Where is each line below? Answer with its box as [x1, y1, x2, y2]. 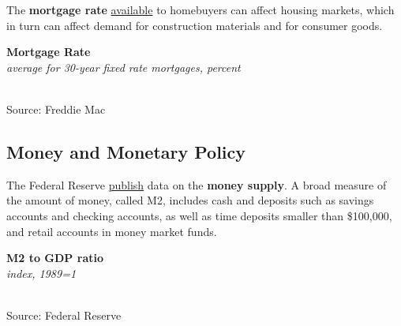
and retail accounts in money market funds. [6, 223, 217, 239]
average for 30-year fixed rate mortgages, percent [6, 58, 241, 75]
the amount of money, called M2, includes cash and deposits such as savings [6, 192, 374, 208]
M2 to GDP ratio [6, 249, 103, 266]
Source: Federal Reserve [6, 306, 122, 323]
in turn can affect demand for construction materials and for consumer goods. [6, 17, 383, 33]
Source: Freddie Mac [6, 100, 106, 117]
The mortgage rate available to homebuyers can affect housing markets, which [6, 2, 395, 17]
